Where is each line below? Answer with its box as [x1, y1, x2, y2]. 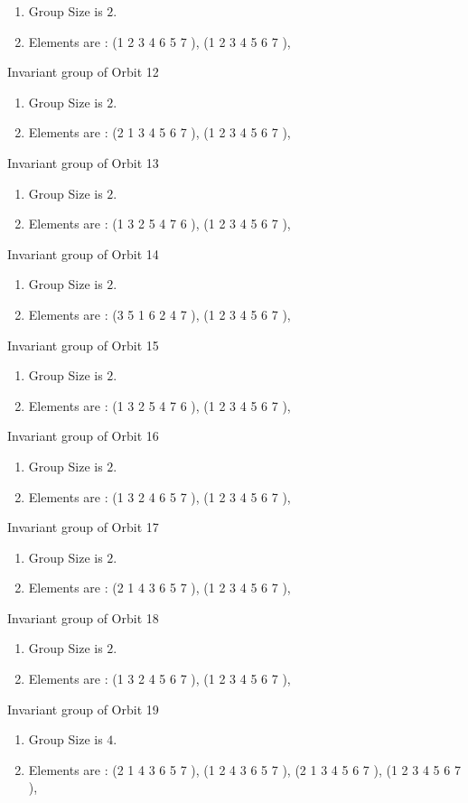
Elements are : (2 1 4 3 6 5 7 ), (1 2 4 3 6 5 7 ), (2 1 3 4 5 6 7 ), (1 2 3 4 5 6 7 [28, 760, 461, 779]
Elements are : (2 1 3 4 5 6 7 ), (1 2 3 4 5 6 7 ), [28, 123, 291, 142]
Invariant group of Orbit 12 [7, 62, 159, 81]
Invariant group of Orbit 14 [7, 244, 159, 263]
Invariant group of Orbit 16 [7, 426, 159, 445]
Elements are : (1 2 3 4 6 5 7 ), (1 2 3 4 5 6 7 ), [28, 32, 291, 51]
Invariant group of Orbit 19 [7, 699, 159, 718]
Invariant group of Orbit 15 [7, 335, 159, 354]
